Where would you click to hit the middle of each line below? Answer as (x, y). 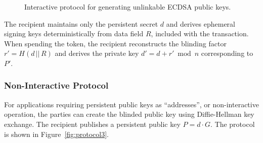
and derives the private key (97, 53)
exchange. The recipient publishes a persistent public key (92, 124)
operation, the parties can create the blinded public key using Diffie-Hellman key (129, 114)
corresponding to (227, 53)
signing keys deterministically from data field (74, 33)
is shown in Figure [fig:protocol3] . (56, 134)
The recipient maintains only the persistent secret (81, 23)
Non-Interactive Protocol (56, 85)
